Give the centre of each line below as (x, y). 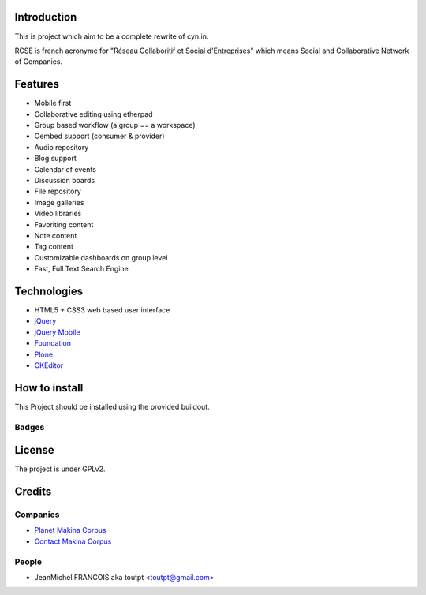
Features (37, 84)
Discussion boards (64, 180)
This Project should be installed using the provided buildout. (112, 406)
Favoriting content (64, 224)
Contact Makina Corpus (73, 541)
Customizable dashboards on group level (101, 257)
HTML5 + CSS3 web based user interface (102, 310)
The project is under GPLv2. (60, 469)
